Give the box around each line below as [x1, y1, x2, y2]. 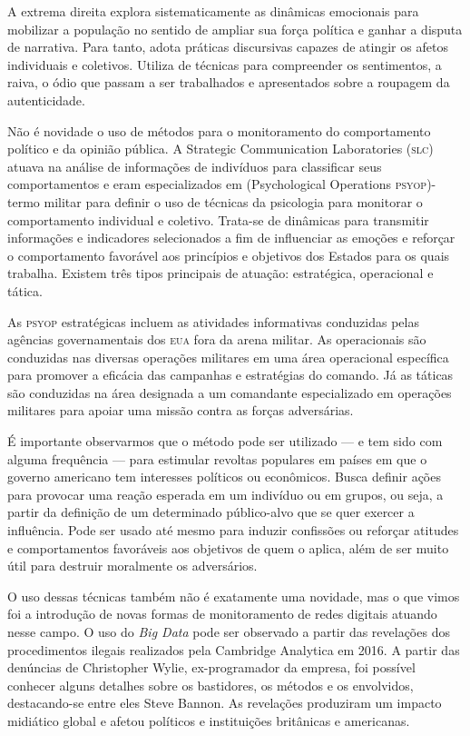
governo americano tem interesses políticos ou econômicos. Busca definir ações [7, 467, 441, 486]
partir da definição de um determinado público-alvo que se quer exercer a [7, 502, 415, 522]
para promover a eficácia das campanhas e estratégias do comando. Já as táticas [7, 365, 454, 384]
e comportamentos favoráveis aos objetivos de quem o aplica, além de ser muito [7, 538, 449, 557]
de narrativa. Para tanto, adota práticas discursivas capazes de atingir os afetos [7, 37, 448, 56]
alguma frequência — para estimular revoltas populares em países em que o [7, 449, 427, 468]
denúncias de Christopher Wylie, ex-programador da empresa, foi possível [7, 658, 416, 677]
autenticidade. [7, 90, 85, 109]
